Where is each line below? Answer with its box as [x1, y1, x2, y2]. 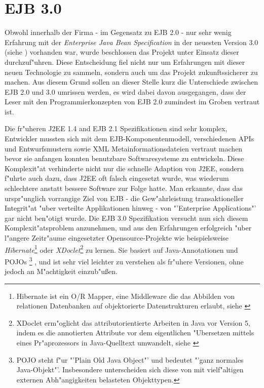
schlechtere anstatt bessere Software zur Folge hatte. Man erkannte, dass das [5, 183, 243, 193]
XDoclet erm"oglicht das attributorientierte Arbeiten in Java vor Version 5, [16, 317, 250, 328]
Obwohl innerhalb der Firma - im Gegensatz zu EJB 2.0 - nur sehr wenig [5, 27, 232, 37]
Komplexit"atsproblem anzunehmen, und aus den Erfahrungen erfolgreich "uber [5, 222, 252, 233]
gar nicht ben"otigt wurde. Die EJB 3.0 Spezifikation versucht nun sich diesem [5, 212, 248, 223]
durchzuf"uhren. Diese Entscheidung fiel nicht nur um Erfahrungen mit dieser [5, 56, 245, 67]
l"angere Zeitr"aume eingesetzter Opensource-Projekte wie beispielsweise [5, 232, 229, 243]
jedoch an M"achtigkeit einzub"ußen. [5, 266, 118, 277]
